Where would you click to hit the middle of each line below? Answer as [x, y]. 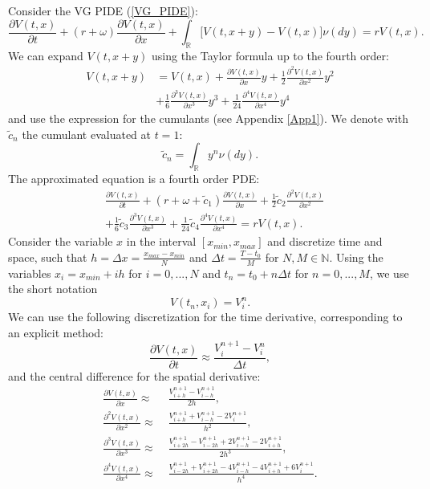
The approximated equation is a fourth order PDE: [134, 178]
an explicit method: [56, 332]
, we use [389, 273]
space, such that [48, 257]
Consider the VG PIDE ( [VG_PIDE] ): [103, 10]
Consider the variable [61, 241]
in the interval [161, 241]
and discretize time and [325, 241]
